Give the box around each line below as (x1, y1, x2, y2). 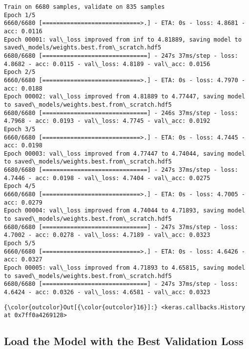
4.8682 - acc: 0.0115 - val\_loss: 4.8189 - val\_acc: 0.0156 (4, 60, 210, 68)
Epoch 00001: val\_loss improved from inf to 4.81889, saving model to (4, 36, 242, 43)
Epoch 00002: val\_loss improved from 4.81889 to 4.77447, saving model (4, 93, 245, 100)
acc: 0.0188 (4, 85, 42, 92)
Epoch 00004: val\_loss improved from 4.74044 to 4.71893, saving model (4, 207, 245, 214)
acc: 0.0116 (4, 27, 42, 35)
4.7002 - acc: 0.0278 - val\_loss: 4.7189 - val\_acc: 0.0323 (4, 232, 210, 239)
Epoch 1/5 (4, 11, 36, 19)
